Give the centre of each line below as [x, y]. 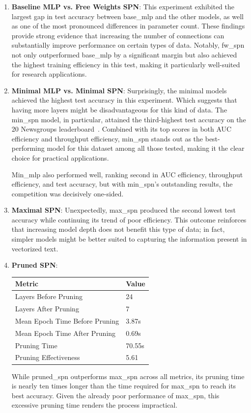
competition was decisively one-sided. [68, 193]
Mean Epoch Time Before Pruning [67, 320]
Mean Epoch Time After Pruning [65, 333]
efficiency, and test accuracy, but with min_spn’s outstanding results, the [122, 184]
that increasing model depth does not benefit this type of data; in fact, [118, 229]
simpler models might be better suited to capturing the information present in [129, 239]
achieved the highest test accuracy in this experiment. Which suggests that [124, 100]
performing [28, 148]
